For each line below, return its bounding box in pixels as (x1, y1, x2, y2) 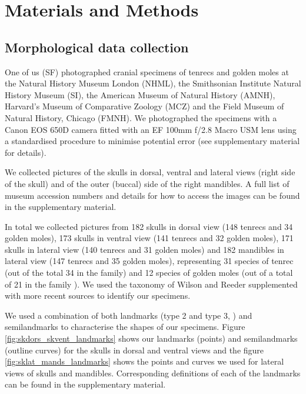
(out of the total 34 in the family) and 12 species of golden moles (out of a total (5, 266, 293, 279)
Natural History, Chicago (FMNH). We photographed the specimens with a (5, 111, 277, 123)
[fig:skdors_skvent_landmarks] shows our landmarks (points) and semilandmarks (5, 332, 298, 345)
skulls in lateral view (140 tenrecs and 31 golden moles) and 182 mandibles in (5, 243, 284, 255)
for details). (5, 146, 46, 158)
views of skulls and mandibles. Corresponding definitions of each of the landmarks (5, 366, 301, 379)
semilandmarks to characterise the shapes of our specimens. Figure (5, 320, 245, 333)
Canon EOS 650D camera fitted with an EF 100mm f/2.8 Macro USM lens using (5, 123, 297, 135)
